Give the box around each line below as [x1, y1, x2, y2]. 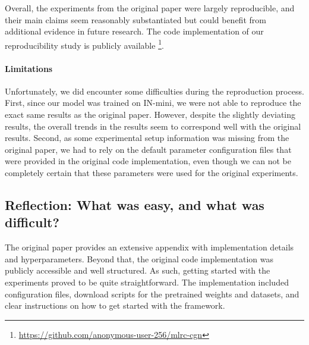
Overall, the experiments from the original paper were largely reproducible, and [5, 2, 295, 14]
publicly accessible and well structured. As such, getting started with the [5, 264, 270, 277]
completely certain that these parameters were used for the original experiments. [5, 166, 298, 178]
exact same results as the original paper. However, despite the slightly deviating [5, 108, 296, 121]
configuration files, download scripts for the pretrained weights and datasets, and [5, 287, 299, 300]
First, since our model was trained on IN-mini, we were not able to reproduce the [5, 96, 301, 109]
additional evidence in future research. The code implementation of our [5, 25, 264, 37]
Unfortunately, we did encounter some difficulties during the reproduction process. [5, 84, 304, 97]
